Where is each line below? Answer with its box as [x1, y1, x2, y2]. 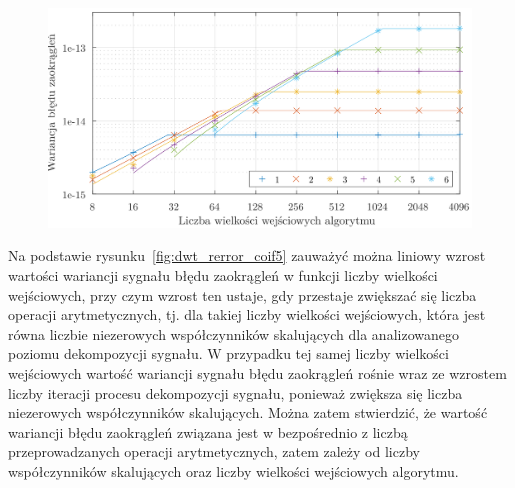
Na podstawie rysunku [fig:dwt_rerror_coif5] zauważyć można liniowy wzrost [8, 245, 486, 266]
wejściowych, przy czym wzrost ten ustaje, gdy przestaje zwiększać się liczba [8, 284, 477, 305]
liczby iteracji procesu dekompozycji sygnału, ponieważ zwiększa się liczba [8, 382, 463, 403]
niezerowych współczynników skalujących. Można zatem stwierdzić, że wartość [8, 402, 488, 423]
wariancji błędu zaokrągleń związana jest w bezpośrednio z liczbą [8, 421, 408, 442]
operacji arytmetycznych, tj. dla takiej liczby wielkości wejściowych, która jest [8, 304, 486, 325]
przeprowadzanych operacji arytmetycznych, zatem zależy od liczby [8, 441, 420, 462]
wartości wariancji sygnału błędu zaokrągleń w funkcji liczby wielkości [8, 265, 438, 286]
